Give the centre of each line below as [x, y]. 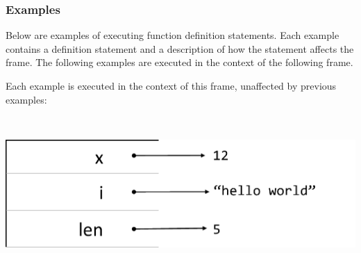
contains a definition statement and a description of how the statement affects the [180, 48]
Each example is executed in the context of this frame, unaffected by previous [171, 85]
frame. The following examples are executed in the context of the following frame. [179, 62]
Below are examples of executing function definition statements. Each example [173, 35]
